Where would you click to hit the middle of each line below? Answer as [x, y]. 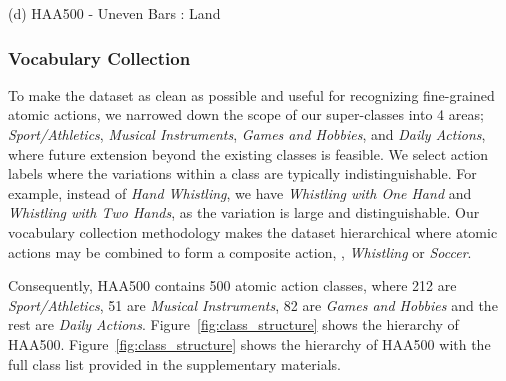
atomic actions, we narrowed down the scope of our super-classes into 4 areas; [246, 114]
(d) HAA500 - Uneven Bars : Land [114, 13]
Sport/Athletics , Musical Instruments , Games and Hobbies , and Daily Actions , [247, 134]
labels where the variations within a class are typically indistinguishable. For [242, 173]
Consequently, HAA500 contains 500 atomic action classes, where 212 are [232, 285]
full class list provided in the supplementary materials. [175, 363]
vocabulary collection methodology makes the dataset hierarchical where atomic [253, 231]
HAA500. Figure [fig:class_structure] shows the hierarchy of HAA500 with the [249, 343]
